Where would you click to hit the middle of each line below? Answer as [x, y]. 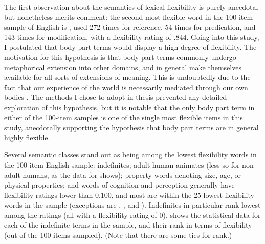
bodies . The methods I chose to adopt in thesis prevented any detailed [116, 97]
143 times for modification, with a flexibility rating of [88, 37]
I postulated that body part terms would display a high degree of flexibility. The [130, 47]
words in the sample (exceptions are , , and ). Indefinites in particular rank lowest [132, 205]
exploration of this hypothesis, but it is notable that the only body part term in [129, 107]
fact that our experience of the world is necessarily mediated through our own [126, 87]
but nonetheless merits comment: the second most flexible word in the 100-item [129, 17]
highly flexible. [27, 137]
